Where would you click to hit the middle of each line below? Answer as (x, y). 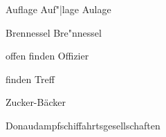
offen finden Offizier (47, 56)
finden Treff (30, 79)
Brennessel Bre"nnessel (54, 32)
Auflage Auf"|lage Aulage (58, 9)
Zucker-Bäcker (36, 102)
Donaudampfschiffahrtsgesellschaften (83, 125)
